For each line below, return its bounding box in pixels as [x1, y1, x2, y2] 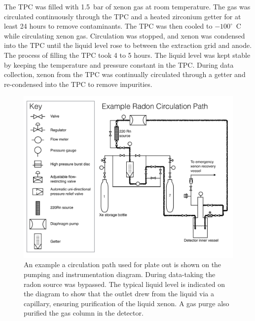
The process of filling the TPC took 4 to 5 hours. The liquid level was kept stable [4, 49, 251, 60]
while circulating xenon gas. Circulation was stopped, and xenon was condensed [4, 30, 245, 40]
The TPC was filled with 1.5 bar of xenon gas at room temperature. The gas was [4, 1, 251, 11]
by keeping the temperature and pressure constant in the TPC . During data [4, 59, 234, 70]
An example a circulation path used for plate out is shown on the [24, 259, 221, 270]
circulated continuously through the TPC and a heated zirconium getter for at [4, 11, 241, 21]
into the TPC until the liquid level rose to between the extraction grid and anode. [4, 40, 252, 50]
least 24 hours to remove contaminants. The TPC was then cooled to [4, 21, 213, 31]
